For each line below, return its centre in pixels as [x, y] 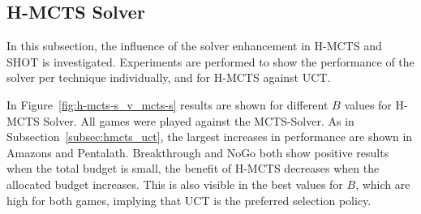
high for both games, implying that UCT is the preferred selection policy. [189, 200]
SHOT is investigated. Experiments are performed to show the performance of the [210, 61]
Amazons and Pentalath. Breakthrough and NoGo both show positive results [198, 152]
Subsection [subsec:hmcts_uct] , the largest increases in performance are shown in [210, 137]
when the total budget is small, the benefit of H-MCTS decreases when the [193, 168]
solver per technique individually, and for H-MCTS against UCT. [169, 77]
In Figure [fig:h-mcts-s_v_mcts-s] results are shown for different [168, 104]
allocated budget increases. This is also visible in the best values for [175, 184]
